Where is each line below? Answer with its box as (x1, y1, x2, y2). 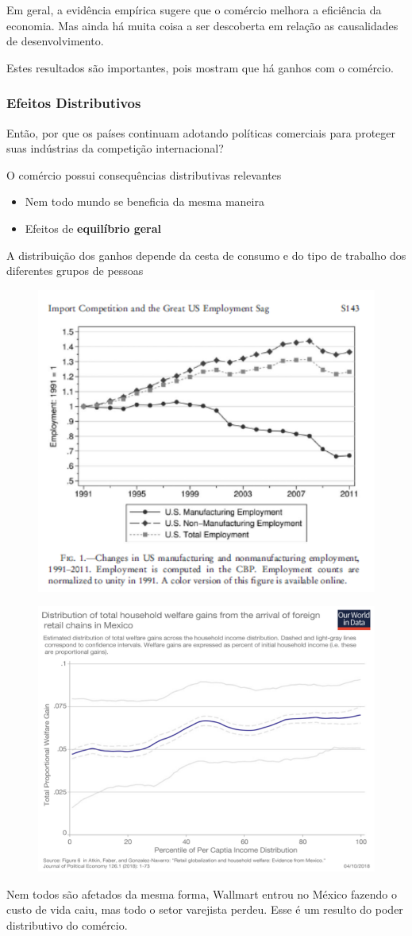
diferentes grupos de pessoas (6, 262, 144, 279)
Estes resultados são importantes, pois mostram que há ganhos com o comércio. (6, 59, 394, 75)
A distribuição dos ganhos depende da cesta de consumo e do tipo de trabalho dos (6, 246, 406, 263)
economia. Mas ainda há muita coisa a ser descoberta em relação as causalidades (6, 17, 399, 33)
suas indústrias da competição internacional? (6, 140, 224, 157)
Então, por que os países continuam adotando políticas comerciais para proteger (6, 124, 395, 141)
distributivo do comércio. (6, 916, 128, 933)
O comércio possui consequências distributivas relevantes (6, 166, 282, 183)
